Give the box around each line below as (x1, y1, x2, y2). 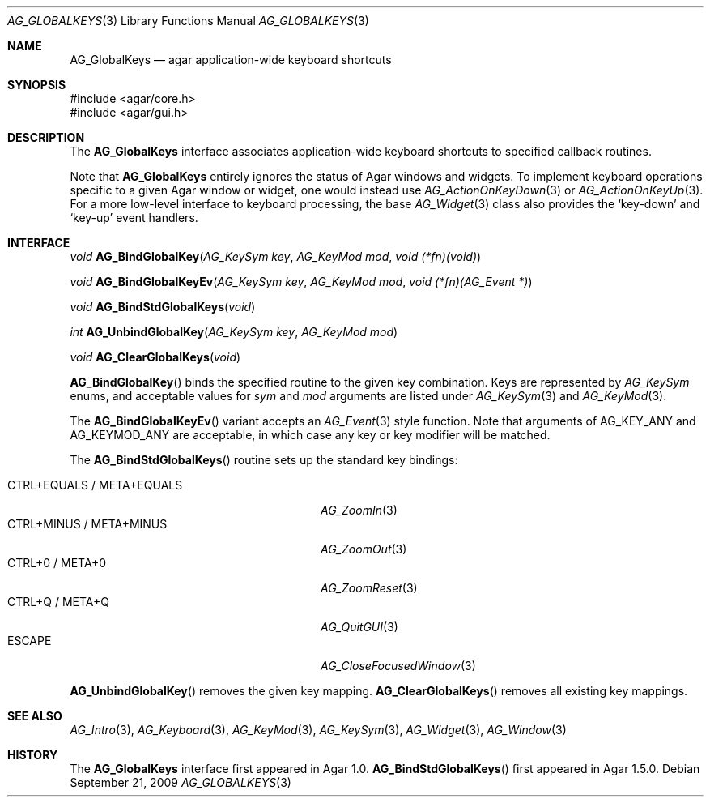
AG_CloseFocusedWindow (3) (321, 659, 476, 673)
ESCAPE (7, 634, 52, 647)
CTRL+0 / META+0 (7, 556, 107, 570)
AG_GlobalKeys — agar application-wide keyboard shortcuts (70, 53, 392, 66)
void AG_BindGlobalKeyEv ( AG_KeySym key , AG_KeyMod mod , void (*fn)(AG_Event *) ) (70, 275, 533, 288)
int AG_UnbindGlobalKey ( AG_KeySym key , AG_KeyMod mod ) (70, 325, 398, 339)
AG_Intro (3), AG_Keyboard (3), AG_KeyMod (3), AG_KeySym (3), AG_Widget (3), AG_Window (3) (70, 723, 567, 737)
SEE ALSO (7, 709, 62, 723)
